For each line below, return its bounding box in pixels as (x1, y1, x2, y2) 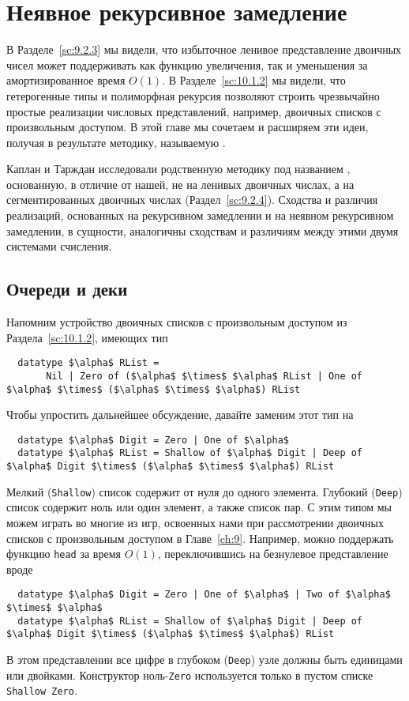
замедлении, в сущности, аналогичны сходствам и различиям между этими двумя (6, 222, 399, 239)
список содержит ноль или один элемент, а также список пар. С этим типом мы (6, 499, 392, 515)
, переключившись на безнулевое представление (157, 545, 388, 562)
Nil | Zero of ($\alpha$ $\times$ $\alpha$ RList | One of (46, 370, 363, 382)
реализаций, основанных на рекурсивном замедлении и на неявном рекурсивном (6, 207, 394, 224)
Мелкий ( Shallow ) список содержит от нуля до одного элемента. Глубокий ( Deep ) (6, 483, 403, 499)
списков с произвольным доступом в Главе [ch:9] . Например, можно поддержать (6, 530, 394, 546)
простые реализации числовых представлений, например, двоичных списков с (6, 103, 381, 119)
